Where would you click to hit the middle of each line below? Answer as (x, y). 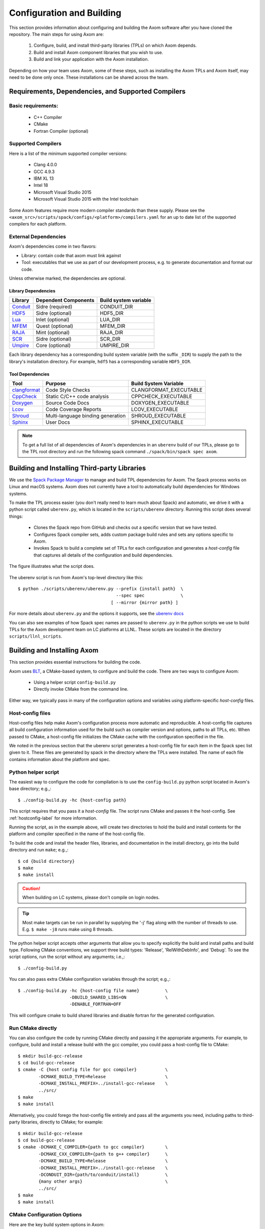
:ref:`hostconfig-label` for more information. (53, 818)
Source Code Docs (67, 403)
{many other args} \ (103, 1182)
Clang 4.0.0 (45, 165)
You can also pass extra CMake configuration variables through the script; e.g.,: (90, 979)
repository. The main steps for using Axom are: (56, 34)
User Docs (58, 422)
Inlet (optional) (53, 320)
